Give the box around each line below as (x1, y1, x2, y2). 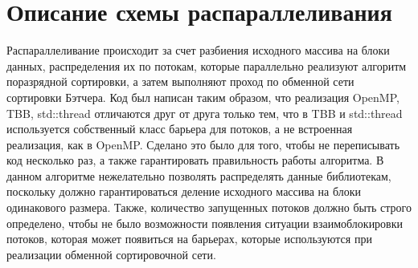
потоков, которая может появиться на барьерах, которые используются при (6, 230, 372, 247)
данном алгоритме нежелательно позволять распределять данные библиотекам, (6, 167, 391, 184)
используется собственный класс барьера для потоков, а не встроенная (6, 120, 353, 137)
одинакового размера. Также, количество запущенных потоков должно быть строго (6, 199, 412, 216)
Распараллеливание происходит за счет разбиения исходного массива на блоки (6, 42, 390, 59)
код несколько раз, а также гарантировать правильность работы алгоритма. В (6, 152, 384, 169)
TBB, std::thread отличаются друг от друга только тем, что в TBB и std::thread (6, 104, 403, 121)
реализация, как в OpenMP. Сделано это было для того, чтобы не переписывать (6, 136, 400, 152)
